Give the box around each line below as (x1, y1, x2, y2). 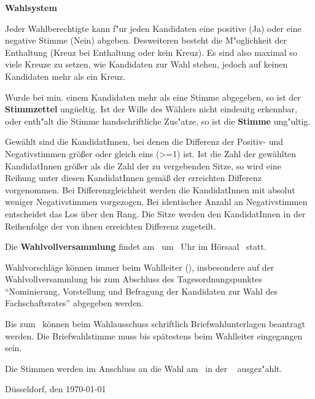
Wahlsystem (5, 1, 57, 14)
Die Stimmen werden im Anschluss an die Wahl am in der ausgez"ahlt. (5, 362, 282, 374)
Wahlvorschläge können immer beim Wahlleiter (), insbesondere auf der (5, 260, 274, 273)
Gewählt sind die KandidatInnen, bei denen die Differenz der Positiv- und (5, 135, 284, 148)
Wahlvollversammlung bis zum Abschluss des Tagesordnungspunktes (5, 273, 262, 285)
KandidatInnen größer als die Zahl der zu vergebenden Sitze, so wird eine (5, 159, 281, 172)
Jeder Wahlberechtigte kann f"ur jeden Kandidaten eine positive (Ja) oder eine (5, 21, 301, 34)
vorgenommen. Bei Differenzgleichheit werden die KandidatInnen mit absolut (5, 183, 295, 196)
